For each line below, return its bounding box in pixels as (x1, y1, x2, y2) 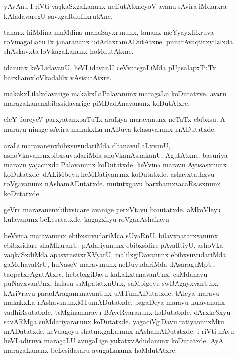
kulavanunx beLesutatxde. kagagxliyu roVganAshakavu (4, 214, 169, 224)
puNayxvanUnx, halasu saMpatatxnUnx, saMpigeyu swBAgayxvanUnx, (4, 278, 218, 288)
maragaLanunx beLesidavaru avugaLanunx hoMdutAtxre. (4, 345, 177, 355)
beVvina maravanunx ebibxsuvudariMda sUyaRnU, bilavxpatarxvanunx (4, 230, 218, 240)
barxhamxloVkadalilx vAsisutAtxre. (4, 72, 112, 82)
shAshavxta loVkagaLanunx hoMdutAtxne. (4, 46, 134, 56)
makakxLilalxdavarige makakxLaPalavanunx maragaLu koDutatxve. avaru (4, 88, 227, 99)
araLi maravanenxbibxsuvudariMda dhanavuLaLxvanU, (4, 140, 171, 150)
